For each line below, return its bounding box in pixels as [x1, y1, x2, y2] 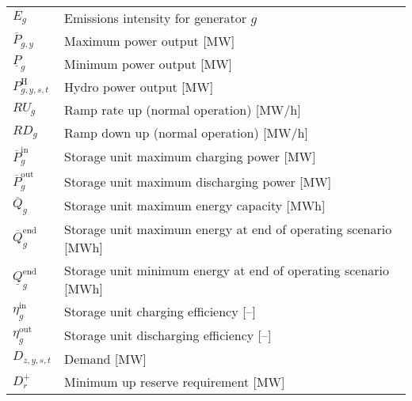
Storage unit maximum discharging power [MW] [63, 172, 332, 191]
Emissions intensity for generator [63, 9, 247, 27]
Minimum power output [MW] [63, 55, 233, 73]
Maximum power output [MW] [63, 32, 235, 50]
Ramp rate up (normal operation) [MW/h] [63, 100, 301, 119]
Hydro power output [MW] [63, 78, 214, 96]
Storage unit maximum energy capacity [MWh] [63, 196, 326, 215]
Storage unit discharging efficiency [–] [63, 326, 272, 345]
